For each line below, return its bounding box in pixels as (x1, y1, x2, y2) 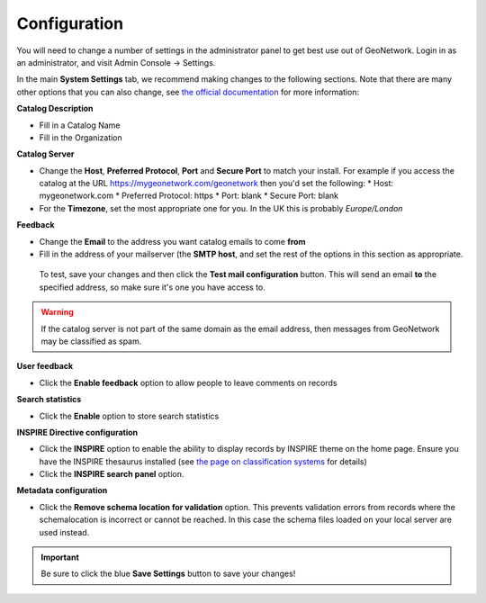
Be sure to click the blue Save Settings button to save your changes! (40, 568, 296, 580)
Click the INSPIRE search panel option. (39, 469, 184, 480)
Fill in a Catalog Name (39, 120, 121, 130)
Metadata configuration (16, 485, 108, 496)
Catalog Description (16, 103, 94, 114)
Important (40, 552, 80, 562)
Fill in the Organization (39, 131, 123, 143)
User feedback (16, 361, 74, 372)
